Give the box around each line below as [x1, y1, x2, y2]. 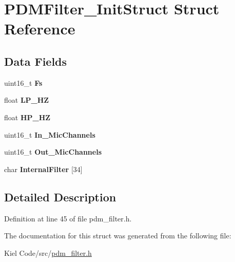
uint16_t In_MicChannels [4, 129, 95, 140]
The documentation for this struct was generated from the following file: [4, 230, 231, 241]
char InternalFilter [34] [4, 163, 83, 174]
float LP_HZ [4, 95, 49, 105]
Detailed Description [4, 189, 116, 204]
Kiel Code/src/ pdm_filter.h [4, 247, 92, 258]
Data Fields [4, 53, 67, 69]
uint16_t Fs [4, 77, 43, 88]
